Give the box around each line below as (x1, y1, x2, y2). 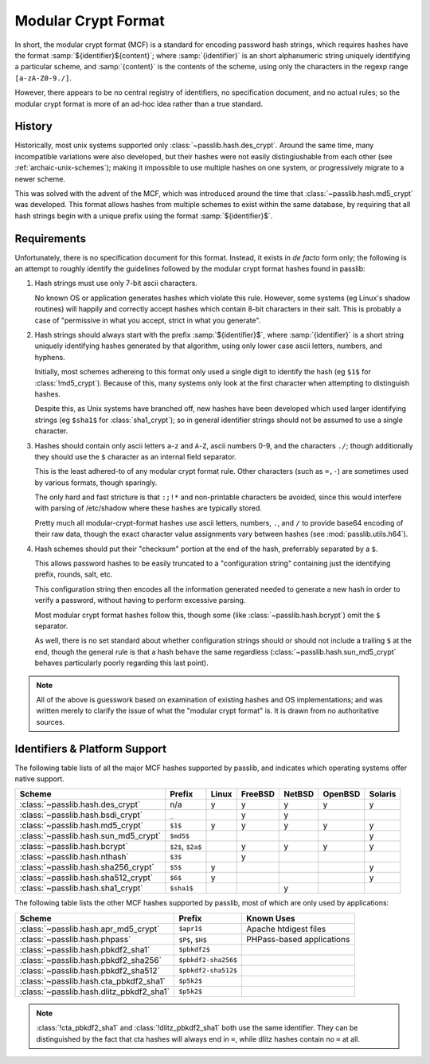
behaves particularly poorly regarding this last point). (34, 658, 209, 668)
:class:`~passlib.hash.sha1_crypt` (19, 882, 143, 894)
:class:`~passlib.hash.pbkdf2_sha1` (19, 944, 150, 955)
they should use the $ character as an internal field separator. (34, 452, 236, 461)
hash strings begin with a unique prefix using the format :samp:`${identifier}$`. (14, 211, 273, 221)
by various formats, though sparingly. (34, 478, 158, 487)
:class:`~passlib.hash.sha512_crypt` (19, 872, 154, 883)
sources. (36, 717, 65, 726)
